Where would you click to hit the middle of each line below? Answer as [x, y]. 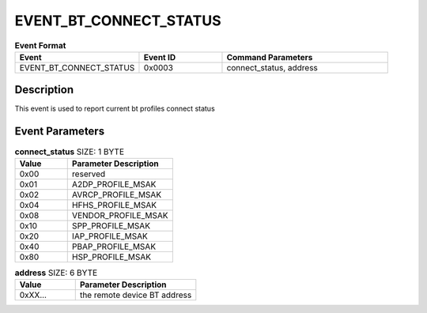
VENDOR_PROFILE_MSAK [120, 215]
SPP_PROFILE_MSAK [111, 225]
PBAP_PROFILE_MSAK [114, 247]
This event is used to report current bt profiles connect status [115, 109]
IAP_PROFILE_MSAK [110, 236]
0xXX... [33, 295]
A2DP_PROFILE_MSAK [114, 184]
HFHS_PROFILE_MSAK [114, 205]
